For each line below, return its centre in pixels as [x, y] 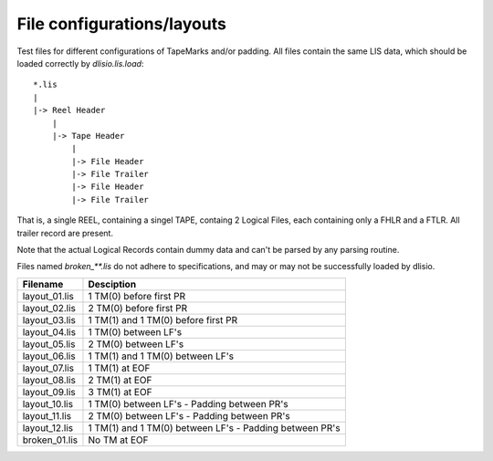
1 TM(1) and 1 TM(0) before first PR [163, 320]
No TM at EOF [118, 440]
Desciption [112, 284]
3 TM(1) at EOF [120, 392]
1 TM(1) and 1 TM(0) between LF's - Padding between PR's [215, 427]
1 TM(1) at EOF [119, 368]
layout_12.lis [47, 427]
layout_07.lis [48, 368]
